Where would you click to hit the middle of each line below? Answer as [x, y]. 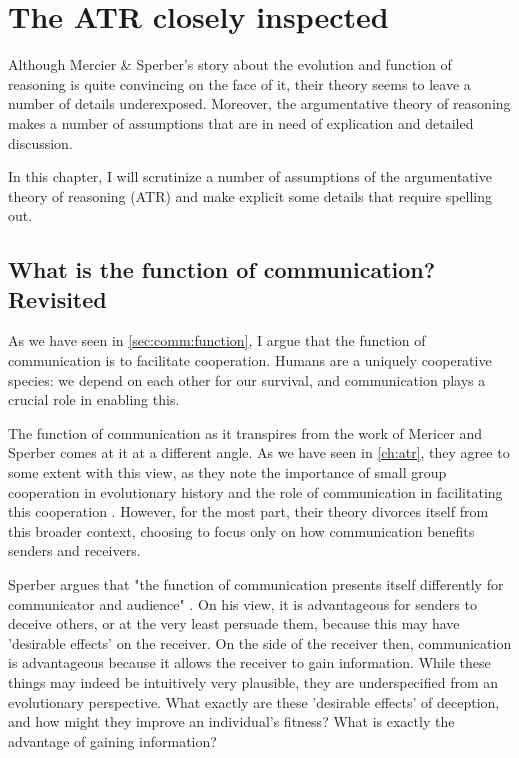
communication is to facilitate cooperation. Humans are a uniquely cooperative [250, 360]
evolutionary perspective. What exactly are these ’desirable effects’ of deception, [254, 701]
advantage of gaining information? [112, 740]
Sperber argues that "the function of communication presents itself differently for [256, 584]
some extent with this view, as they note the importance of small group [227, 472]
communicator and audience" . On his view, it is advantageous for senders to [242, 603]
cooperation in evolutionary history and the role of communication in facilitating [255, 491]
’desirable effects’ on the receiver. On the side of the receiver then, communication [260, 642]
